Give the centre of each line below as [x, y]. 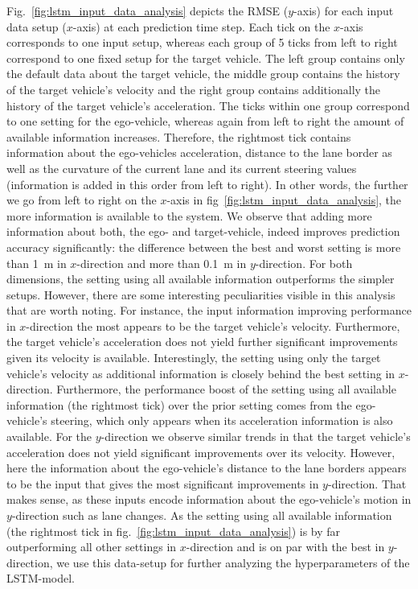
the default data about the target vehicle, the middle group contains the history [203, 74]
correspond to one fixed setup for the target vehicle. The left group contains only [206, 58]
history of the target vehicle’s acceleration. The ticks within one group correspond [208, 105]
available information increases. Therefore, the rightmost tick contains [179, 136]
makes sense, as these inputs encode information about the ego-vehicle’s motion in [209, 499]
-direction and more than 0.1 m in [162, 263]
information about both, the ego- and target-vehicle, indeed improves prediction [203, 231]
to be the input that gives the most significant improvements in [163, 483]
